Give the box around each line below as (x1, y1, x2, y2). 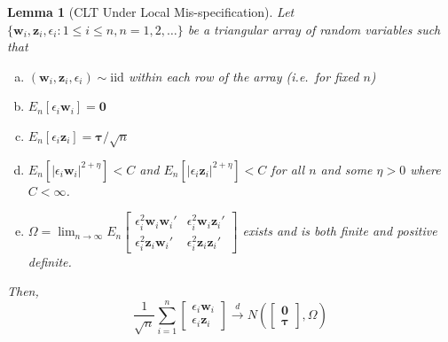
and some (320, 159, 373, 178)
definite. (28, 252, 72, 270)
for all (271, 159, 305, 178)
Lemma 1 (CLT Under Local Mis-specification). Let (7, 3, 295, 20)
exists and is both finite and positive (242, 222, 437, 240)
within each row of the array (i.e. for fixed (128, 66, 359, 85)
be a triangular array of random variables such (187, 19, 441, 38)
